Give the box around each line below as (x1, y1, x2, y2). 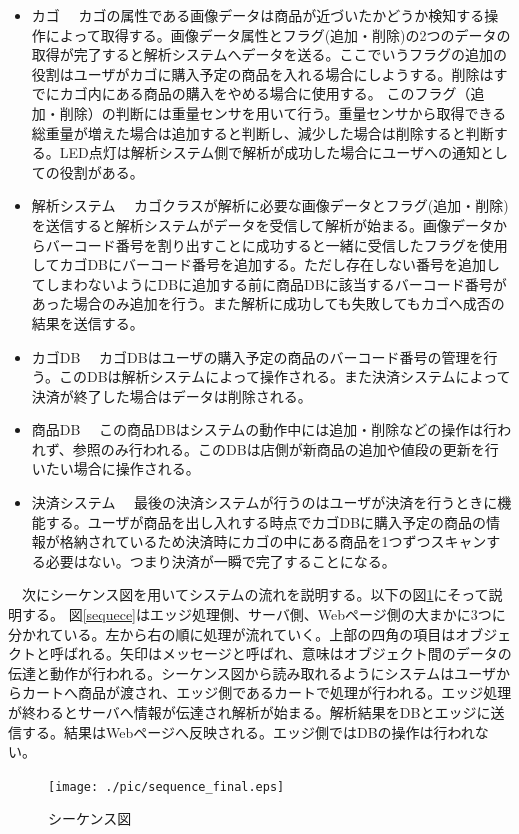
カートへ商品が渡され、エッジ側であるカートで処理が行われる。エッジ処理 (21, 682, 512, 703)
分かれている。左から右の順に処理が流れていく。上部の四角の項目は (8, 623, 456, 644)
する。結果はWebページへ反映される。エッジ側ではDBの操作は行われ (21, 721, 475, 742)
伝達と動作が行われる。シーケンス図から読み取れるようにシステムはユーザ (8, 662, 496, 683)
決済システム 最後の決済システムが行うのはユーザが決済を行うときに (31, 492, 498, 513)
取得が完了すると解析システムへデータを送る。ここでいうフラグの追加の (31, 44, 508, 65)
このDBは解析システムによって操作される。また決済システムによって (58, 366, 511, 387)
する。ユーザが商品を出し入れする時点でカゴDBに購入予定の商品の (45, 511, 487, 532)
